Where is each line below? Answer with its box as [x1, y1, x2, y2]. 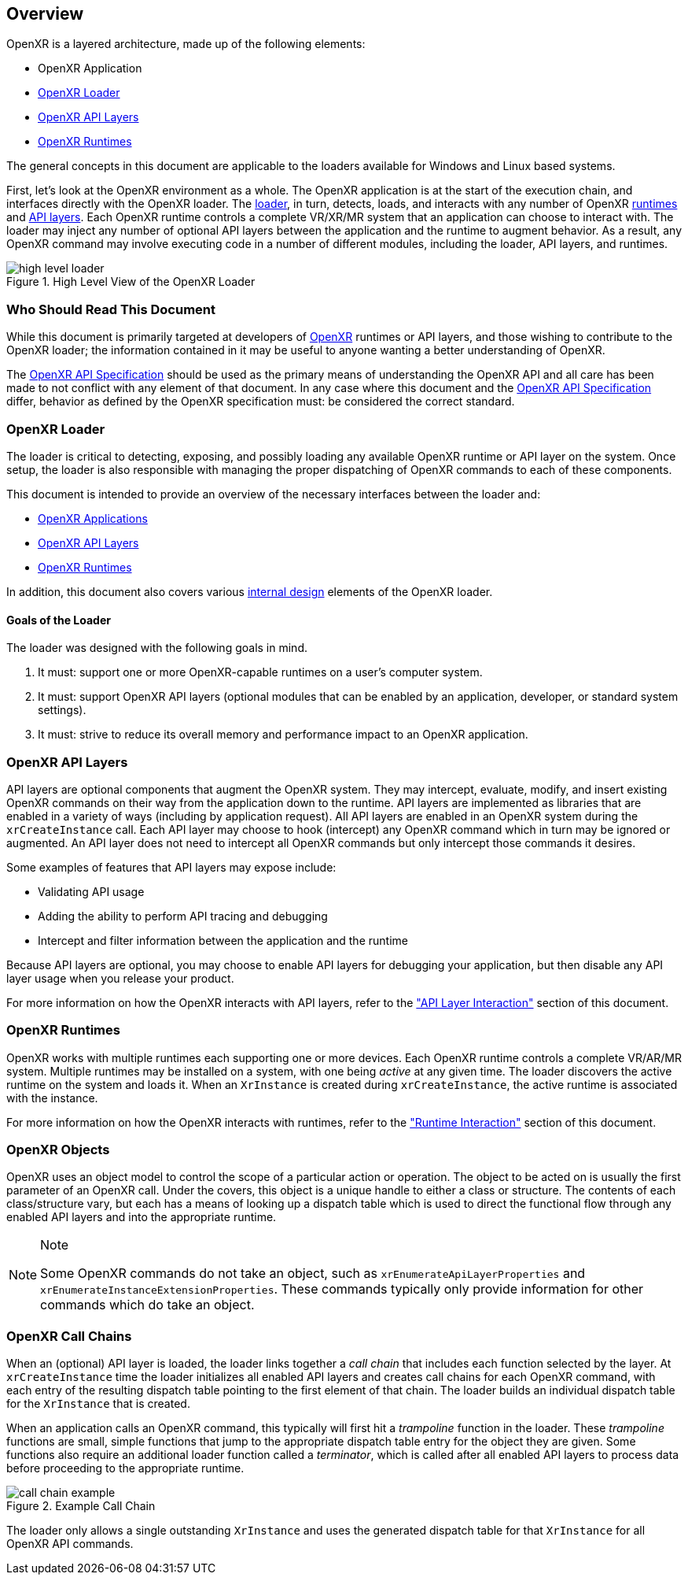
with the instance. [6, 1090, 98, 1105]
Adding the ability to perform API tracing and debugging [38, 909, 328, 923]
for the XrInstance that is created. [6, 1397, 190, 1411]
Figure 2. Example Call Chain [6, 1499, 156, 1513]
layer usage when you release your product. [6, 971, 234, 985]
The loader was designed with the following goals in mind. [6, 641, 307, 655]
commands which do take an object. [40, 1297, 255, 1313]
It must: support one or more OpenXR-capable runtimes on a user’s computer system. [38, 665, 483, 679]
